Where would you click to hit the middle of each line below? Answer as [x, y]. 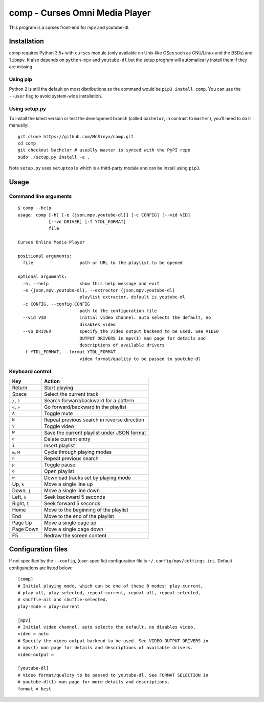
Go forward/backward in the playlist [85, 407]
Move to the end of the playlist [79, 516]
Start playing [59, 387]
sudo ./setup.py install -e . [54, 157]
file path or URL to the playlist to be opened [103, 263]
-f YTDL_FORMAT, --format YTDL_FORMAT [69, 352]
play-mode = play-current [49, 606]
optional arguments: [42, 277]
